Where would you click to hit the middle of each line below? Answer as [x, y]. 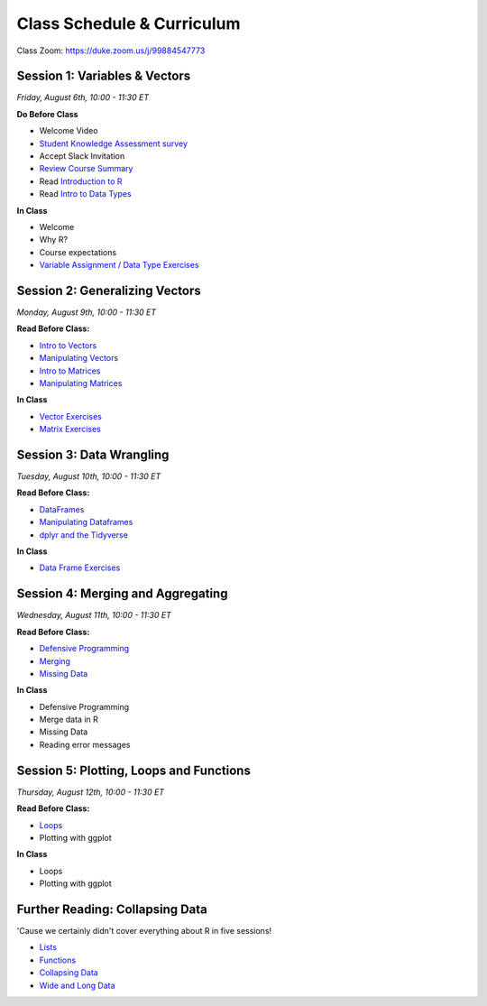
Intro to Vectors [68, 345]
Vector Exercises [71, 416]
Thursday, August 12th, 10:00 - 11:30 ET [91, 792]
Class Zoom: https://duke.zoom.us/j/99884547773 [111, 51]
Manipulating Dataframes [86, 522]
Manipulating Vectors [79, 358]
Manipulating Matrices [81, 383]
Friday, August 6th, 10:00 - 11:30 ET [83, 97]
